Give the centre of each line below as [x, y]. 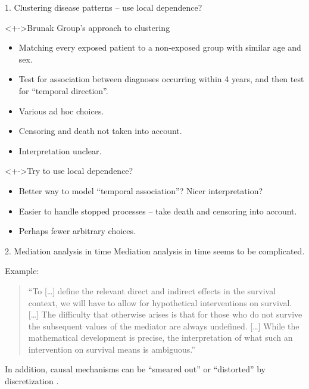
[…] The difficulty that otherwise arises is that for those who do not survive [165, 314]
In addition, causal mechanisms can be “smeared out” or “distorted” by [135, 369]
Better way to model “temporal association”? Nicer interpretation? [141, 190]
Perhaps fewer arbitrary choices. [77, 231]
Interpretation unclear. [60, 150]
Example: [22, 271]
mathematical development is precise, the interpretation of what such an [160, 337]
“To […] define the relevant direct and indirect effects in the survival [152, 290]
